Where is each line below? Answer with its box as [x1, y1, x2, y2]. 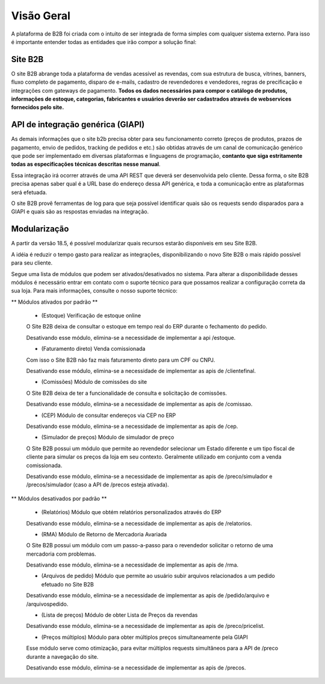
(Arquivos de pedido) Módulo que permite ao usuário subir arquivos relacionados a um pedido [41, 573, 275, 580]
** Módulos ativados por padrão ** [11, 298, 98, 306]
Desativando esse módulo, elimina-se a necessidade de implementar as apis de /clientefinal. [26, 368, 256, 375]
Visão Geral [11, 9, 70, 22]
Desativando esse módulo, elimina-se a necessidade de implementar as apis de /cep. [26, 422, 238, 430]
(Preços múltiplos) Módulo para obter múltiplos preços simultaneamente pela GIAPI [41, 633, 248, 641]
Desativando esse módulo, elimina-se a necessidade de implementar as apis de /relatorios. [26, 519, 252, 527]
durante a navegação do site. [26, 653, 99, 660]
